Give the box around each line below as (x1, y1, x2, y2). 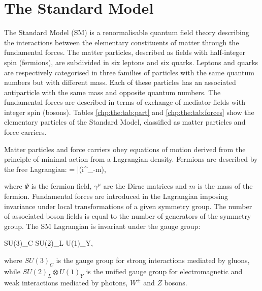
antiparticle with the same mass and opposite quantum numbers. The (4, 86, 221, 97)
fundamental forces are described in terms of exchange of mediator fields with (4, 97, 245, 107)
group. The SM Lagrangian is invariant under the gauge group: (4, 220, 201, 231)
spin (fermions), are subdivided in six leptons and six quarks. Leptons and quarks (4, 56, 258, 67)
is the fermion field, (31, 181, 92, 191)
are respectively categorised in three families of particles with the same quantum (4, 67, 254, 77)
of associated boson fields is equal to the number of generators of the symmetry (4, 211, 251, 221)
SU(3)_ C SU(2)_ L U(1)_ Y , (4, 238, 93, 248)
